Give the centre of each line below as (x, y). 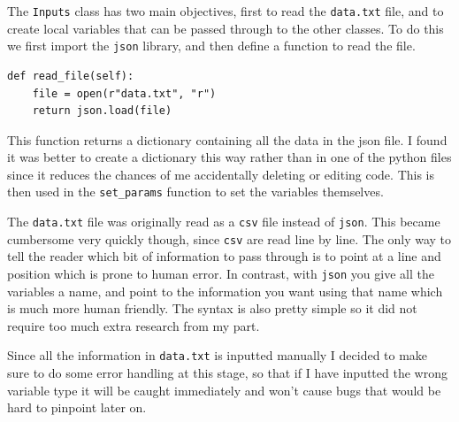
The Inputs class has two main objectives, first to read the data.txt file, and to (226, 11)
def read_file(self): (71, 76)
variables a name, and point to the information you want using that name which (225, 291)
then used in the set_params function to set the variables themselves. (195, 192)
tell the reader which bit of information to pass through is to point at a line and (224, 256)
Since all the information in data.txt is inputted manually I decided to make (218, 355)
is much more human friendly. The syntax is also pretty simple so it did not (212, 308)
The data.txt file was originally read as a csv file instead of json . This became (224, 222)
